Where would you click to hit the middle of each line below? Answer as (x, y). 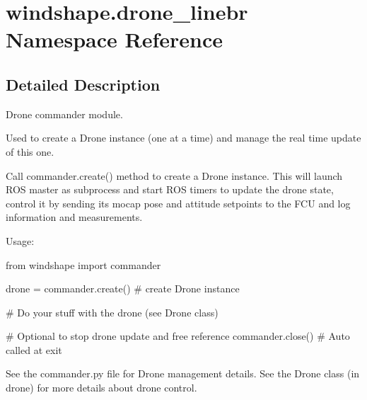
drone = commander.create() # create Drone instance (123, 288)
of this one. (30, 151)
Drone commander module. (64, 114)
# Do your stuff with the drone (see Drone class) (112, 312)
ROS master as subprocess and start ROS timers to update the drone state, (170, 189)
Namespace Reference (114, 39)
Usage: (20, 240)
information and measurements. (74, 217)
